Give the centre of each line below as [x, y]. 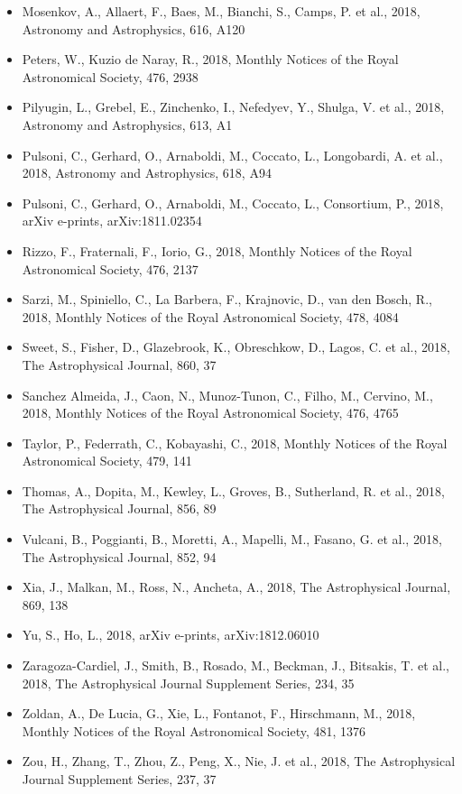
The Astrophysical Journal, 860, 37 [119, 364]
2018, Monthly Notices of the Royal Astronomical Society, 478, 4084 [210, 316]
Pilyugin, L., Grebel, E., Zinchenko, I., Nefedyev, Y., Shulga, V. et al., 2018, [233, 107]
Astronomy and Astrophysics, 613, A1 [127, 124]
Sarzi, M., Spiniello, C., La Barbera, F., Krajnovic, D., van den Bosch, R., [227, 299]
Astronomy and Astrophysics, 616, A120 [134, 28]
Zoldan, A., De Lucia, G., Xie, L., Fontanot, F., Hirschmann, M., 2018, [219, 713]
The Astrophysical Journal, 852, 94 [119, 556]
